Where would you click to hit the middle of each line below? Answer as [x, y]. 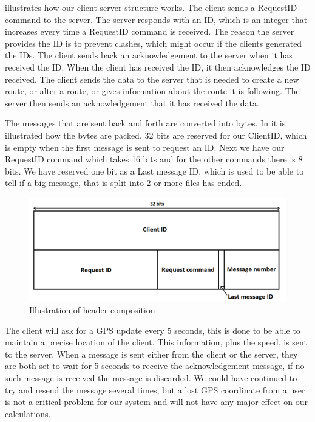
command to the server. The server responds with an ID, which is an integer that [156, 19]
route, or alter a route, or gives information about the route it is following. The [152, 91]
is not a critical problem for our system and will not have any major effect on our [156, 402]
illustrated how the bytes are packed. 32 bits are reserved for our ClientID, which [156, 135]
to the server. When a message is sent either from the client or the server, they [151, 354]
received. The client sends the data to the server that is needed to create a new [152, 79]
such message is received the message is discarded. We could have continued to [151, 378]
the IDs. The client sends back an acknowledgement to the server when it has [149, 55]
